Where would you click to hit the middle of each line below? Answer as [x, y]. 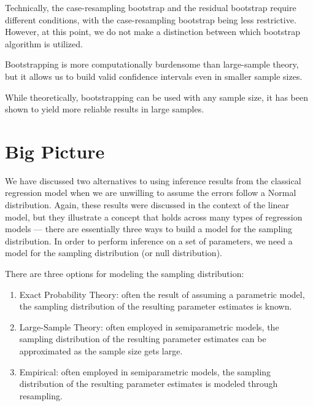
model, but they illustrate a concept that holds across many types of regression [154, 217]
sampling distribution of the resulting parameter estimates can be [143, 339]
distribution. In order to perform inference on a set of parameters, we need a [149, 240]
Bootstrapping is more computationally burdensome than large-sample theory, [152, 64]
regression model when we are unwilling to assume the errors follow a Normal [151, 193]
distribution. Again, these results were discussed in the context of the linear [147, 205]
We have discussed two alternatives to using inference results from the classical [153, 180]
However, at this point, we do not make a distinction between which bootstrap [153, 32]
